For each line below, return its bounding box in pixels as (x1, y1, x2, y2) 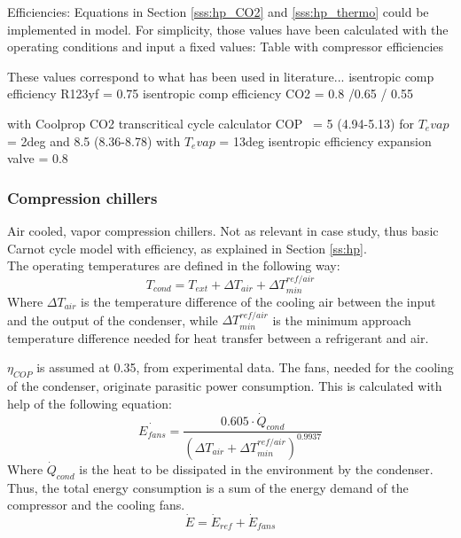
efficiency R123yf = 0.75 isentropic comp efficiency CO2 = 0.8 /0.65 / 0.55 (7, 84, 413, 103)
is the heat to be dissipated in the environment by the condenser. (79, 459, 434, 478)
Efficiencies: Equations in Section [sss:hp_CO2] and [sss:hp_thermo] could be (7, 3, 429, 20)
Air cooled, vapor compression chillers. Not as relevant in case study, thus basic (7, 221, 439, 239)
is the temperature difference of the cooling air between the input (81, 292, 436, 310)
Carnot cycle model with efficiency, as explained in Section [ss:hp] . (7, 238, 367, 257)
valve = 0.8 (7, 149, 68, 168)
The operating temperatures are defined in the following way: (7, 256, 340, 275)
